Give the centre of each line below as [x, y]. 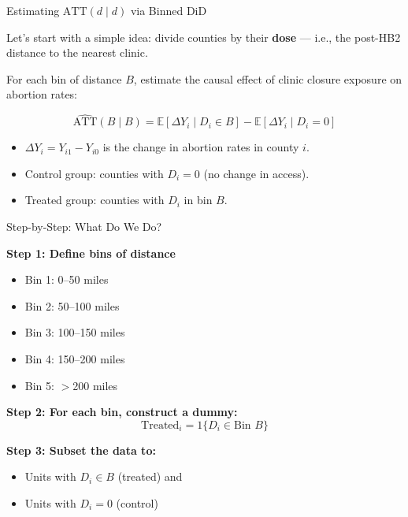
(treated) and [150, 476]
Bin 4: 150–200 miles [75, 358]
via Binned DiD [169, 10]
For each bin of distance [64, 78]
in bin [198, 200]
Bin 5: [39, 385]
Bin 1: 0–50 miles [67, 279]
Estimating [33, 10]
